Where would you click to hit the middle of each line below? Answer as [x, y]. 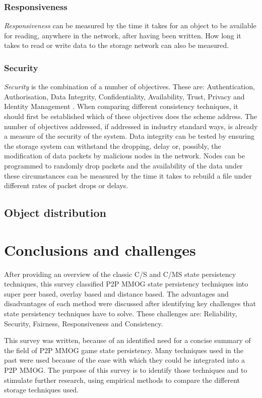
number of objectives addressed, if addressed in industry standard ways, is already [131, 126]
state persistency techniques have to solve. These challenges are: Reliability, [121, 314]
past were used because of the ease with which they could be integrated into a [124, 360]
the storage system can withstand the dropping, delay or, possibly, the [113, 146]
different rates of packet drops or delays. [66, 185]
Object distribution [55, 213]
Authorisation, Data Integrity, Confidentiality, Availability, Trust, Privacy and [124, 96]
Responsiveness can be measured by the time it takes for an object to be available [130, 25]
